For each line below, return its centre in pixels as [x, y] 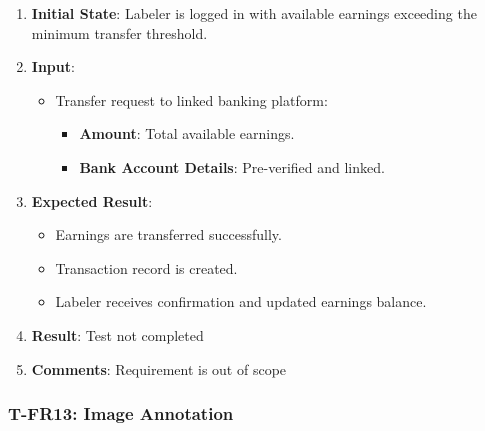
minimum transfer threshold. [119, 32]
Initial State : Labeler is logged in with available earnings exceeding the [254, 13]
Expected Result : [92, 200]
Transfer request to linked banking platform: [191, 99]
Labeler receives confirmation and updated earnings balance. [241, 301]
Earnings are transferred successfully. [168, 234]
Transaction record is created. [146, 267]
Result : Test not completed [117, 334]
